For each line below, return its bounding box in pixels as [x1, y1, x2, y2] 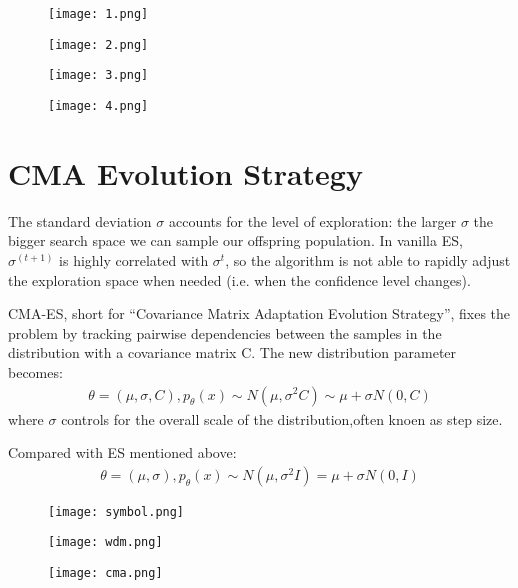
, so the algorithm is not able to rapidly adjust [225, 249, 511, 270]
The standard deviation [8, 210, 152, 231]
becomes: [8, 361, 63, 382]
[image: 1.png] [48, 7, 149, 21]
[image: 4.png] [48, 98, 149, 113]
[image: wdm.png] [48, 535, 163, 550]
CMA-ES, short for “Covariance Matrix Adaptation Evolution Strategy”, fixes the [8, 303, 511, 324]
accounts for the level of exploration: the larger [168, 210, 457, 231]
